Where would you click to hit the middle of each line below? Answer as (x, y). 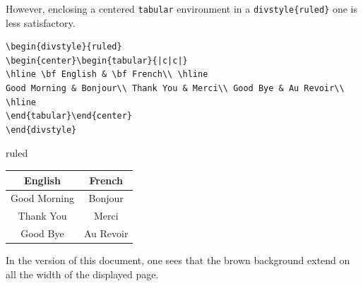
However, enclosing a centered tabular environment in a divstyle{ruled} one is (182, 8)
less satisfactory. (41, 22)
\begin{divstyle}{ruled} (64, 47)
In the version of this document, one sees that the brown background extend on (178, 260)
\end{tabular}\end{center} (69, 116)
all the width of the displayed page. (82, 274)
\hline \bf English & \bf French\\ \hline (107, 75)
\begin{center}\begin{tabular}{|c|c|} (97, 60)
